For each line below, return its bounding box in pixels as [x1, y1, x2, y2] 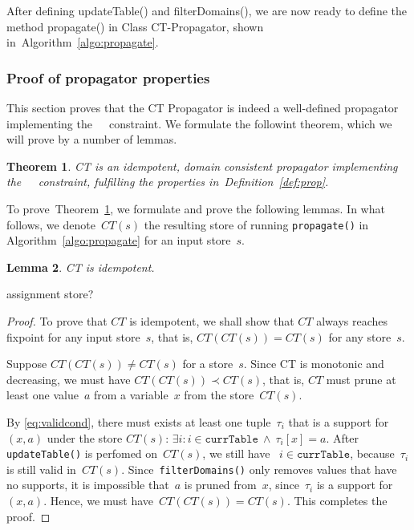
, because [350, 445, 395, 462]
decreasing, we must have [6, 370, 131, 387]
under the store [47, 429, 123, 446]
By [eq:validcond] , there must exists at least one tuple [6, 413, 271, 430]
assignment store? [6, 285, 94, 302]
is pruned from [184, 476, 257, 493]
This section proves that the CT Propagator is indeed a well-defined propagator [6, 99, 399, 115]
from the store [184, 386, 254, 403]
